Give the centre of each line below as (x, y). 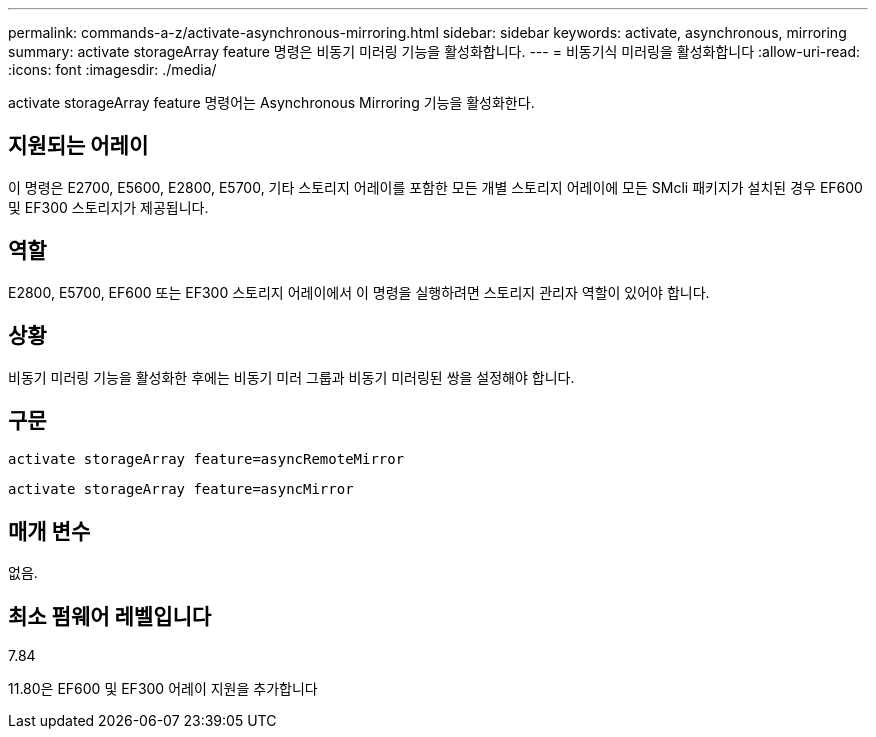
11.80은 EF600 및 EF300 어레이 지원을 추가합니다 (163, 689)
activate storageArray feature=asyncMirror (181, 489)
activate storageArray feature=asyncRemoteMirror (206, 459)
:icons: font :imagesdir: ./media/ (112, 69)
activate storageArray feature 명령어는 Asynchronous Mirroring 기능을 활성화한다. (271, 102)
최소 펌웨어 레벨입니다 (110, 616)
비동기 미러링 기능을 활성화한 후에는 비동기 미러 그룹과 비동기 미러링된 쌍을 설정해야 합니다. (291, 377)
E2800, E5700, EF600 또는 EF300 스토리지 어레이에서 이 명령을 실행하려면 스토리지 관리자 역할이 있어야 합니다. (359, 292)
